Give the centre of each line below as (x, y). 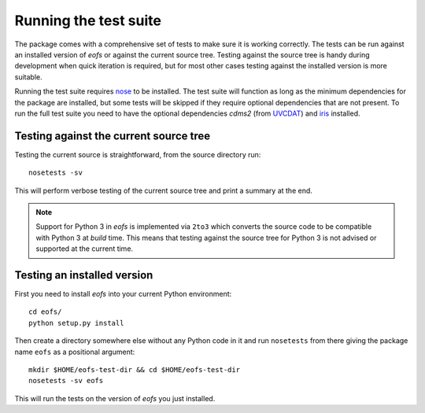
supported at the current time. (85, 249)
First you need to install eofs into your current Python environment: (123, 294)
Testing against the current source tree (113, 136)
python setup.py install (76, 323)
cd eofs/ (45, 312)
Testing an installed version (84, 275)
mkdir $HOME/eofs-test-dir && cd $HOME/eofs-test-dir (134, 370)
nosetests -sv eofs (66, 381)
